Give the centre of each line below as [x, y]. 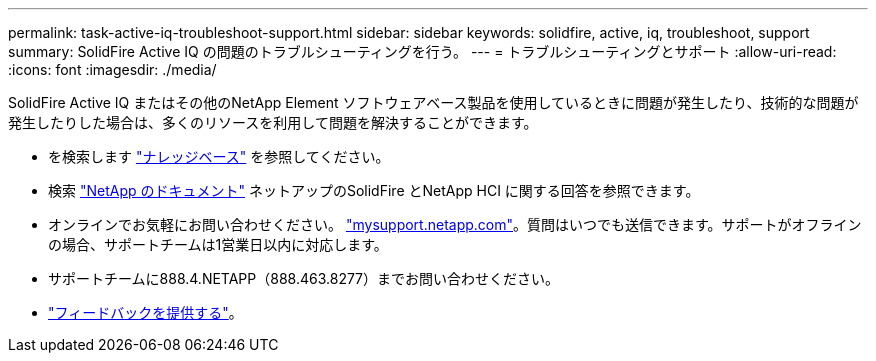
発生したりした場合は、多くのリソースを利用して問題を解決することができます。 [273, 122]
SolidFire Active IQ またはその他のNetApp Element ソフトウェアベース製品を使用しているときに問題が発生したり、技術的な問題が [433, 102]
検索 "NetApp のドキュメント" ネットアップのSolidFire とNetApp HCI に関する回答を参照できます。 [374, 190]
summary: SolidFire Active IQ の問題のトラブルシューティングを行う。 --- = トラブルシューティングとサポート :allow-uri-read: [422, 51]
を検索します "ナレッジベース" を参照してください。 [219, 156]
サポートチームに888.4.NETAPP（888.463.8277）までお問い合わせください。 [304, 278]
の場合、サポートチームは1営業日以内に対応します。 [218, 244]
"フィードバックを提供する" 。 [145, 312]
